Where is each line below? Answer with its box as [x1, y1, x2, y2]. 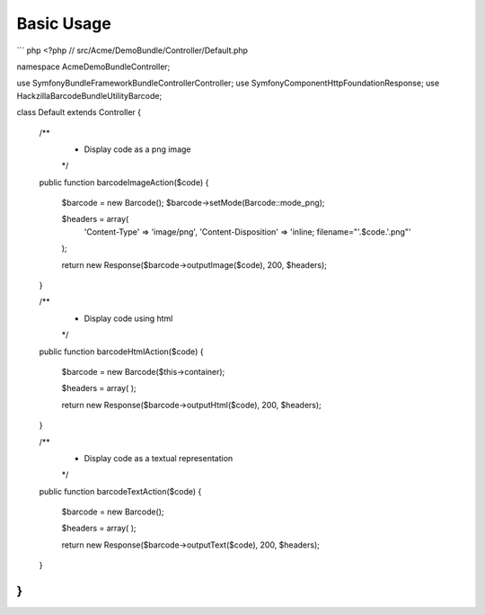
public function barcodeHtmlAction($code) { [39, 346, 204, 357]
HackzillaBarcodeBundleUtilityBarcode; [16, 90, 163, 101]
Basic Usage [16, 13, 111, 33]
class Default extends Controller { [16, 107, 142, 118]
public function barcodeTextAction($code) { [39, 486, 202, 496]
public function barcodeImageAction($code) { [39, 176, 209, 188]
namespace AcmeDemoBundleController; [16, 61, 171, 72]
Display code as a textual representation [84, 452, 234, 463]
